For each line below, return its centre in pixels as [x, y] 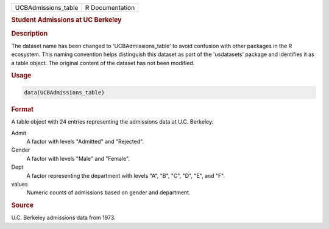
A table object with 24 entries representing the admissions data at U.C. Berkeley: [112, 122]
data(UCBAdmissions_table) [64, 92]
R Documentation [110, 8]
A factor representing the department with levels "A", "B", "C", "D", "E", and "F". [126, 175]
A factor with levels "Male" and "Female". [78, 158]
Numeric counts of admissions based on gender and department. [108, 192]
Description [30, 33]
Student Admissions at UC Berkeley [66, 20]
